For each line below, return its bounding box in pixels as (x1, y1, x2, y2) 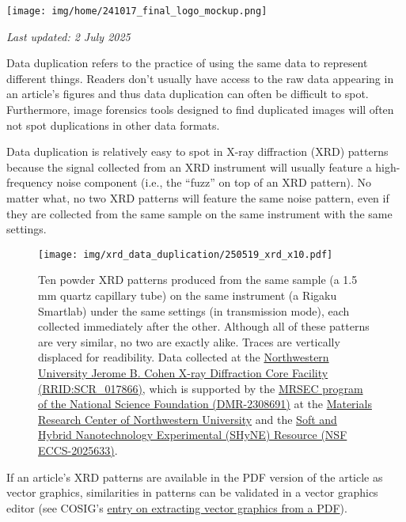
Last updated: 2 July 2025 (6, 28, 131, 44)
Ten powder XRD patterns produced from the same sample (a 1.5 (38, 271, 358, 288)
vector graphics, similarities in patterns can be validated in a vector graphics (6, 484, 378, 501)
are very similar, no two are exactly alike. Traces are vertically (38, 333, 340, 350)
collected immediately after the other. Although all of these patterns (38, 318, 370, 335)
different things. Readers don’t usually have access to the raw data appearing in (6, 70, 394, 86)
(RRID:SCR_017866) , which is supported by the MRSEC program (38, 380, 363, 396)
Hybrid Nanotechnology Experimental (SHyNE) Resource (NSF (38, 426, 347, 443)
